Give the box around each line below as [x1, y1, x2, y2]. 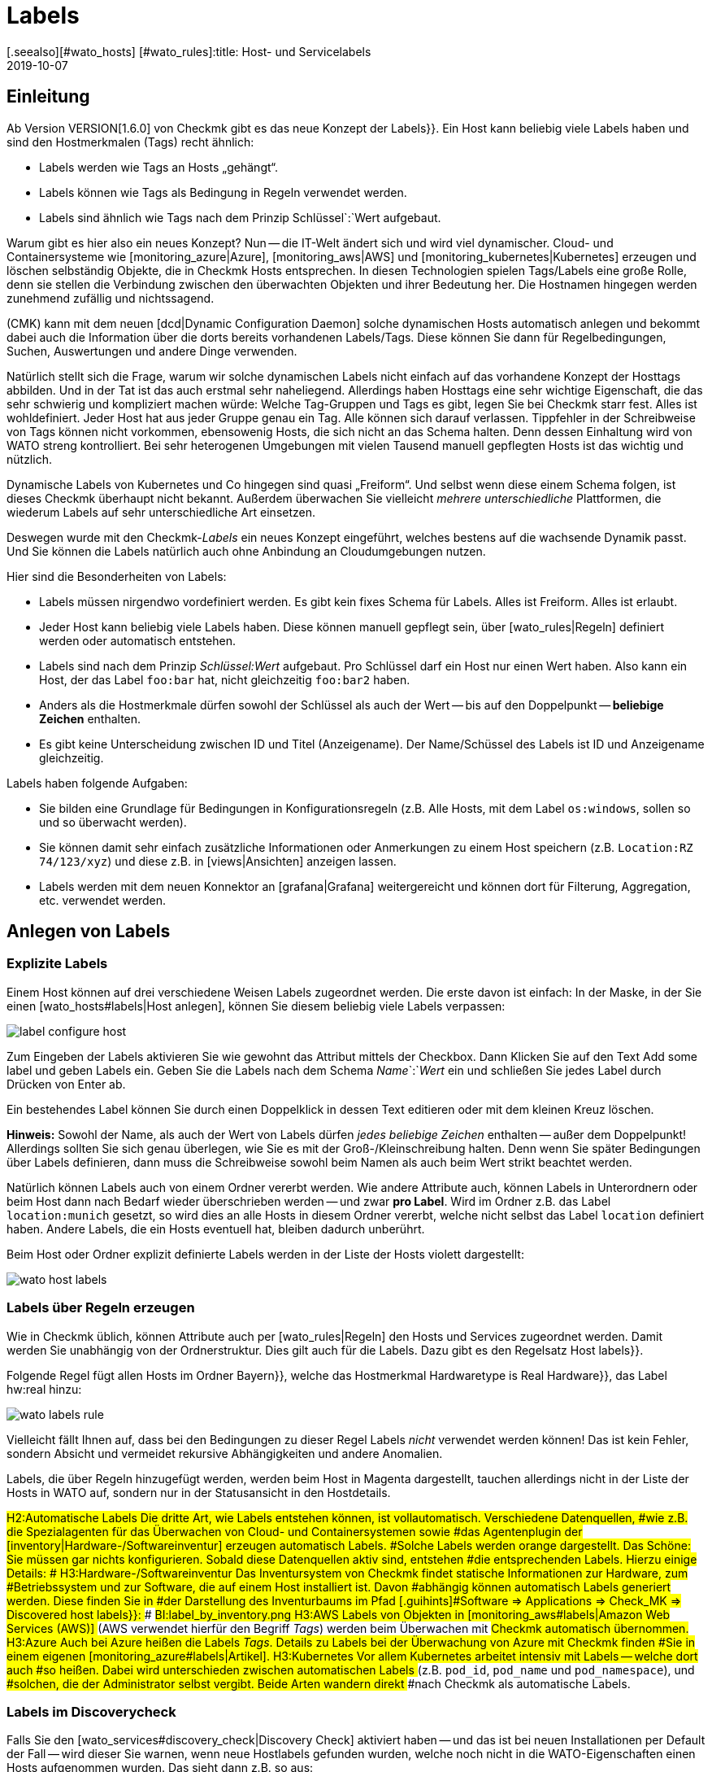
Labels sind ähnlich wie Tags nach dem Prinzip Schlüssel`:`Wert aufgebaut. [39, 210, 441, 225]
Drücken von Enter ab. [7, 1076, 126, 1091]
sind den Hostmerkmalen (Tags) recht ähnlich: [7, 134, 254, 149]
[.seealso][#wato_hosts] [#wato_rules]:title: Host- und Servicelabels [7, 44, 371, 59]
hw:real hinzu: [7, 1381, 82, 1396]
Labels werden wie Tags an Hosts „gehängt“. [39, 159, 279, 174]
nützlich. [7, 452, 52, 466]
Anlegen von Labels [7, 921, 171, 942]
